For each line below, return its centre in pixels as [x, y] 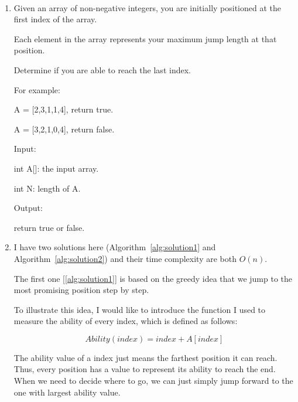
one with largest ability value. [67, 392]
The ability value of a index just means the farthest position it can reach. [145, 357]
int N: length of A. [47, 188]
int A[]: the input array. [56, 168]
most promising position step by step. [81, 290]
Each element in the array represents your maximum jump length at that [145, 38]
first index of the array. [55, 19]
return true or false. [49, 227]
